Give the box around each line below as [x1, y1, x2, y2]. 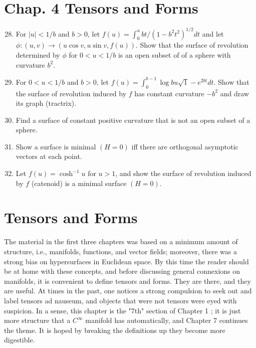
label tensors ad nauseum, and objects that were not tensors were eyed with [4, 295, 237, 305]
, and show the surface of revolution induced [115, 168, 251, 179]
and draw [220, 88, 249, 98]
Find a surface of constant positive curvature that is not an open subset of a [16, 114, 250, 125]
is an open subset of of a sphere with [118, 50, 231, 60]
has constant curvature [134, 88, 204, 98]
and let [202, 28, 224, 39]
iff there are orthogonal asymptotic [131, 141, 238, 151]
